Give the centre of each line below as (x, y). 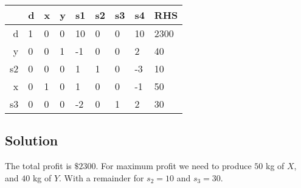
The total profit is (38, 166)
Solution (32, 140)
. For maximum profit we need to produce (174, 166)
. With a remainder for (102, 177)
